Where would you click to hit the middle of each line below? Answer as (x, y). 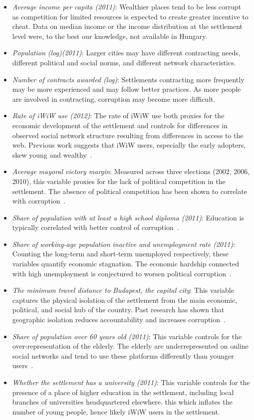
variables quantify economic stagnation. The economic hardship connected (126, 264)
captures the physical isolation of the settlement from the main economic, (125, 300)
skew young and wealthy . (52, 154)
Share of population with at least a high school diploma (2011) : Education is (128, 217)
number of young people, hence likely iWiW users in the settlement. (116, 411)
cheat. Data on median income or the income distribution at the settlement (127, 26)
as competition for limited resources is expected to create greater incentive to (130, 16)
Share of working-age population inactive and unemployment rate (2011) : (124, 244)
